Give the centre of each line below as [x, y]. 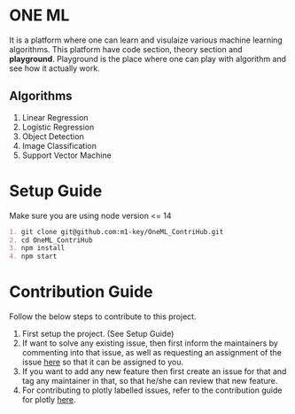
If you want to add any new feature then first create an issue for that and [154, 371]
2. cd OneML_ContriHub [51, 240]
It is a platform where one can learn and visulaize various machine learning [146, 40]
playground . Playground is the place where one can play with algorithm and [147, 59]
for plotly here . [49, 400]
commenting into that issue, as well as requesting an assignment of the [151, 353]
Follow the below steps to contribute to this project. [103, 316]
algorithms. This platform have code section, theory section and [126, 49]
